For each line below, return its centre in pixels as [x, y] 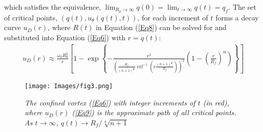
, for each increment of [173, 17]
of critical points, [31, 17]
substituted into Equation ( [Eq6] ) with [65, 37]
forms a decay [237, 17]
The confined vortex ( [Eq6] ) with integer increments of [110, 102]
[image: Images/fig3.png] [69, 86]
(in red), [216, 102]
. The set [242, 7]
